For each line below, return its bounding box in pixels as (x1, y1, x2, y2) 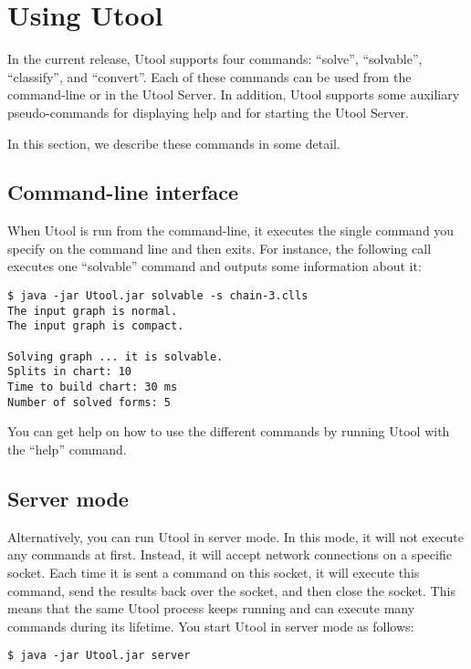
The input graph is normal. (7, 304, 178, 318)
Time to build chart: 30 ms (7, 381, 178, 394)
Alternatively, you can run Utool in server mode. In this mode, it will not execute (7, 527, 465, 546)
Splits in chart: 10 (7, 365, 132, 379)
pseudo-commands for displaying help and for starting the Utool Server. (7, 102, 409, 121)
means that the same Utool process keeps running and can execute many (7, 599, 415, 618)
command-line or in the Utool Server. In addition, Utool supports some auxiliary (7, 85, 460, 104)
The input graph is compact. (7, 319, 184, 333)
